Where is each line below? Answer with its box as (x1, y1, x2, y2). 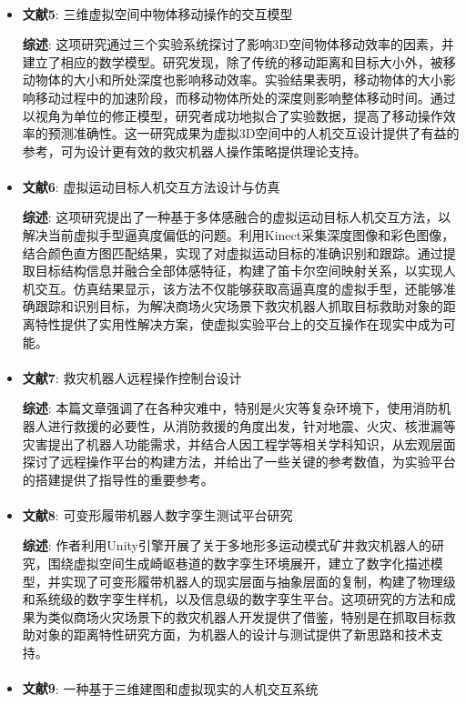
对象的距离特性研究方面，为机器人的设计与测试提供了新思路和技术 (35, 625, 431, 644)
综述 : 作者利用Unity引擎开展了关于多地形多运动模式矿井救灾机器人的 (22, 536, 431, 555)
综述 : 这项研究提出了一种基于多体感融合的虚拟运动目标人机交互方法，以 (22, 207, 451, 226)
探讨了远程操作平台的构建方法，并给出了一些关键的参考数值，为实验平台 (22, 452, 456, 471)
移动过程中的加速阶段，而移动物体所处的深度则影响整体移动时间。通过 (35, 87, 456, 106)
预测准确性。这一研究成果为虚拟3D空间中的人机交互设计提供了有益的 (47, 124, 460, 143)
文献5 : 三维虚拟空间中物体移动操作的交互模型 (22, 4, 293, 23)
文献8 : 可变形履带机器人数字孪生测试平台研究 (22, 505, 293, 524)
